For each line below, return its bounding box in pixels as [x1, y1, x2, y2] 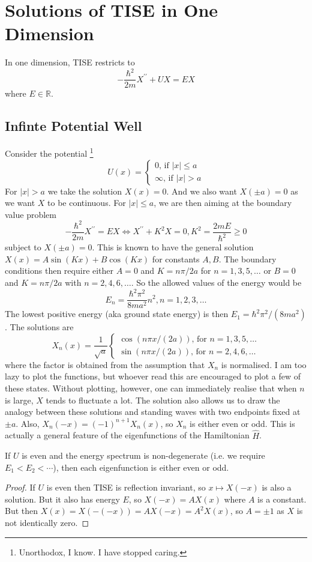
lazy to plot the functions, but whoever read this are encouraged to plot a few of [5, 370, 301, 382]
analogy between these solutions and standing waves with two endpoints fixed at [5, 405, 301, 418]
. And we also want [166, 184, 237, 197]
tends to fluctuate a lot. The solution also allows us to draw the [46, 393, 280, 406]
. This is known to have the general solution [92, 241, 254, 253]
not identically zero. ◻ [5, 516, 89, 529]
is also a [262, 481, 292, 494]
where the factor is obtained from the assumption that [5, 358, 205, 370]
